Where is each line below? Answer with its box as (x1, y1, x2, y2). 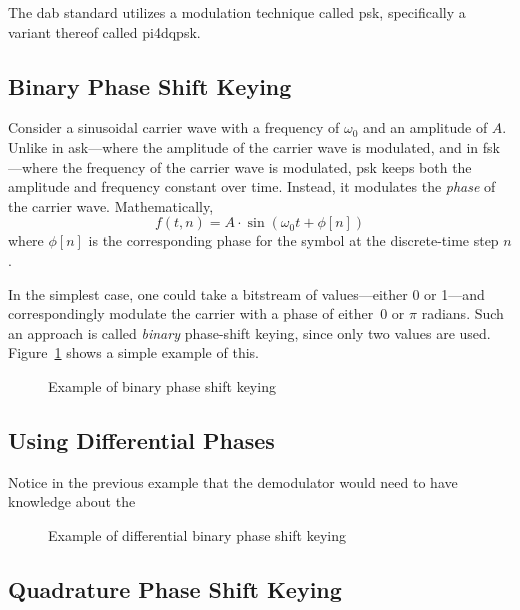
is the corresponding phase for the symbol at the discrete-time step (88, 230, 499, 251)
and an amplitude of (363, 117, 488, 138)
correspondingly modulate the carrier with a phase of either (8, 303, 374, 324)
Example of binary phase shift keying (48, 375, 276, 396)
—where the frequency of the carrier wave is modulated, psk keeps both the (8, 156, 472, 177)
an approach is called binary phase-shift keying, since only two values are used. (8, 322, 491, 343)
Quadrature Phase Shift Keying (8, 573, 342, 604)
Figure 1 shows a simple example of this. (8, 342, 259, 363)
